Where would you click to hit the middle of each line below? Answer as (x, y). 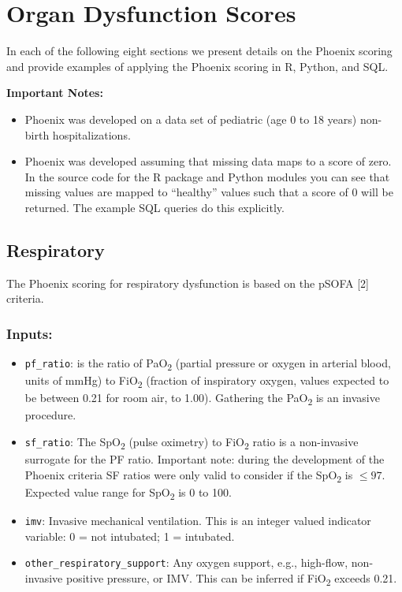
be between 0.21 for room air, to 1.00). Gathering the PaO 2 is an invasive (202, 399)
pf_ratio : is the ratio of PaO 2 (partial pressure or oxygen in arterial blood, (208, 364)
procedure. (50, 415)
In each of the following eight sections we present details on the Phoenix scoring (199, 51)
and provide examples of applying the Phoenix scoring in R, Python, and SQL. (197, 66)
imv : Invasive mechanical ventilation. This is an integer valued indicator (198, 521)
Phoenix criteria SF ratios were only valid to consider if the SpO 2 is (189, 475)
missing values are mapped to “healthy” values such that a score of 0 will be (209, 192)
